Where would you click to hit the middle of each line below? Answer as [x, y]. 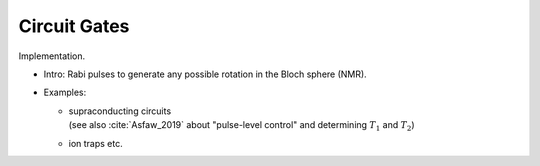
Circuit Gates [74, 26]
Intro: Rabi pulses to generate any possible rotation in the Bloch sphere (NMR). [205, 74]
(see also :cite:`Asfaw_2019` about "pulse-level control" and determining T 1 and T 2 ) [241, 126]
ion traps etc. [96, 143]
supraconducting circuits [120, 111]
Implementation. [52, 56]
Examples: [65, 92]
